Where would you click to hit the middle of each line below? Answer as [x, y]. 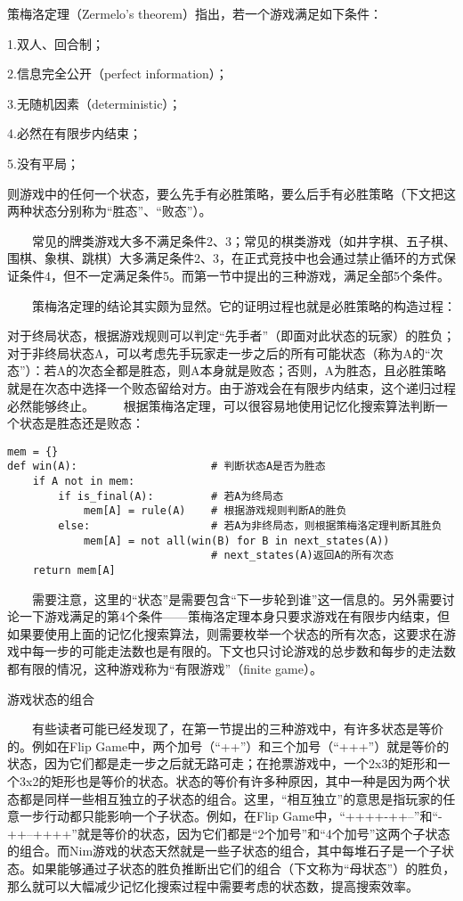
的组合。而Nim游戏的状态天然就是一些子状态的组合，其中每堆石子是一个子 [225, 851]
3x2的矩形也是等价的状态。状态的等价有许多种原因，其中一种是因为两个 [228, 780]
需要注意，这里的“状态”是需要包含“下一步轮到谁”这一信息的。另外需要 [237, 598]
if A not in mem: [84, 481]
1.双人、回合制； [56, 43]
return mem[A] [74, 570]
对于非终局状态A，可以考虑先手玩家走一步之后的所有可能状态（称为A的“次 [225, 352]
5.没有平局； [43, 163]
